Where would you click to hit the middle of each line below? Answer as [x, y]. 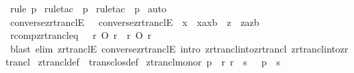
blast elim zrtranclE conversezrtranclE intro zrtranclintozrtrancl [148, 48]
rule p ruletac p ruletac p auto [88, 8]
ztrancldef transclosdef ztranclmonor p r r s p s [159, 62]
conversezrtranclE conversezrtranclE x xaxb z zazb [135, 21]
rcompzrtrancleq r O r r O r [81, 35]
